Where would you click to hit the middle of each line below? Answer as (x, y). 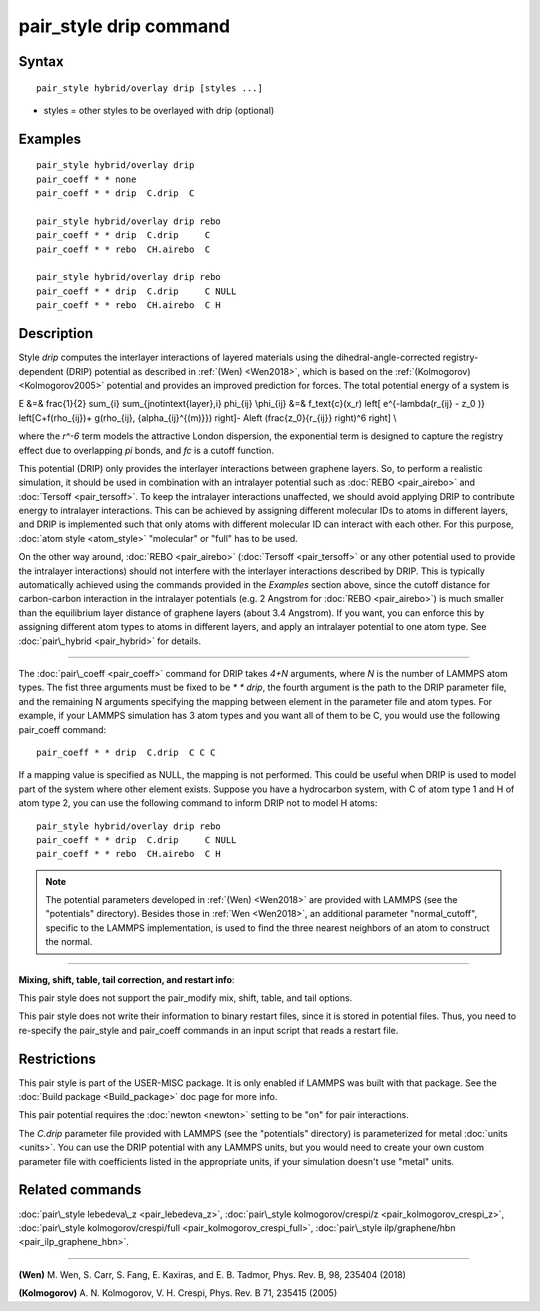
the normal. (69, 942)
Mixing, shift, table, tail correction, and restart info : (126, 979)
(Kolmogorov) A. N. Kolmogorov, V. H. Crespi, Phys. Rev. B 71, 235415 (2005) (178, 1293)
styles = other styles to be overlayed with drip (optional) (159, 110)
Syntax (41, 61)
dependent (41, 371)
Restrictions (57, 1058)
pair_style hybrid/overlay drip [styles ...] (150, 88)
